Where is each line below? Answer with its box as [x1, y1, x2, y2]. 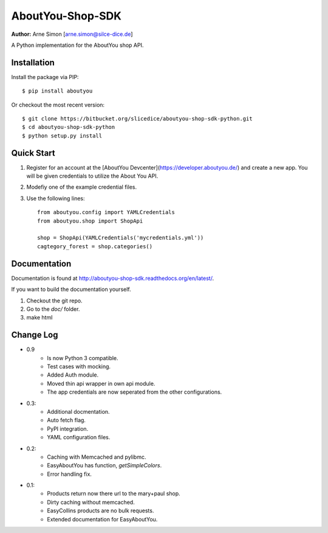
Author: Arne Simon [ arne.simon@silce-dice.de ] [11, 30, 133, 38]
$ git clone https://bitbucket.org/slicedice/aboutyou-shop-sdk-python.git [22, 116, 253, 122]
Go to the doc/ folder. [26, 305, 80, 313]
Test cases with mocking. [47, 363, 111, 370]
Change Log [11, 330, 58, 340]
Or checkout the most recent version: [11, 101, 105, 108]
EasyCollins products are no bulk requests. [47, 507, 154, 514]
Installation [11, 57, 55, 68]
